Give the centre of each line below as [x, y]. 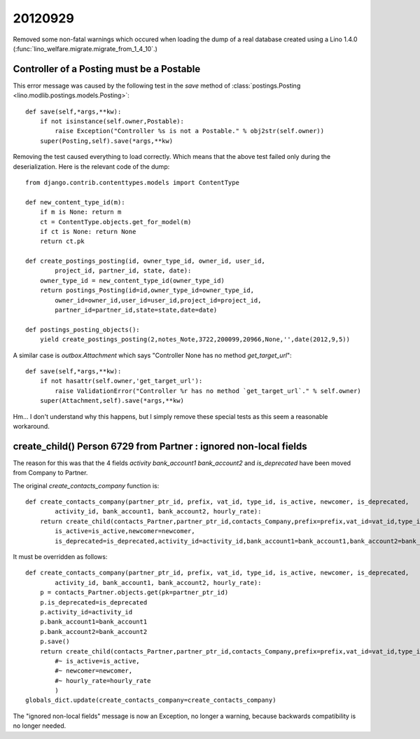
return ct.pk [62, 241]
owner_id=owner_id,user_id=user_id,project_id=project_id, [158, 300]
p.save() [55, 642]
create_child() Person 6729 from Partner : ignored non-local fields [160, 446]
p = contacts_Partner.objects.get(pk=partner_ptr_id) [134, 593]
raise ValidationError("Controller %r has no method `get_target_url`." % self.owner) [208, 391]
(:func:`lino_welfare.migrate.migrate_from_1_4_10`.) [85, 48]
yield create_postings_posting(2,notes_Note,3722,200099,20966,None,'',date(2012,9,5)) [195, 339]
